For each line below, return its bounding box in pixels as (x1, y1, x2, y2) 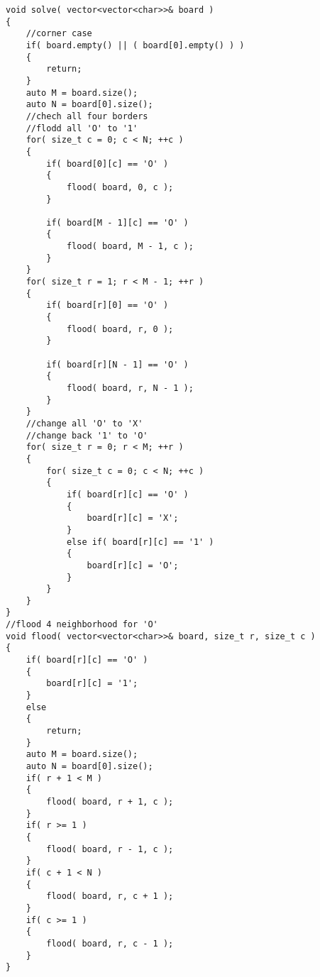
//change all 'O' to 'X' (26, 418, 143, 429)
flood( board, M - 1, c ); (66, 241, 194, 252)
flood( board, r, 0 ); (66, 324, 174, 334)
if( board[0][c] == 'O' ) (46, 158, 169, 169)
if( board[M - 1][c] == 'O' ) (46, 217, 189, 228)
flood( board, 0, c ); (66, 182, 174, 192)
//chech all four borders (26, 111, 148, 121)
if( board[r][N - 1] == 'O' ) (46, 359, 189, 370)
